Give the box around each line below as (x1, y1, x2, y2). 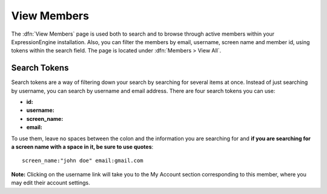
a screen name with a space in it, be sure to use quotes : (11, 143, 154, 150)
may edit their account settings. (11, 179, 90, 187)
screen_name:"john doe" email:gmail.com (22, 157, 144, 164)
